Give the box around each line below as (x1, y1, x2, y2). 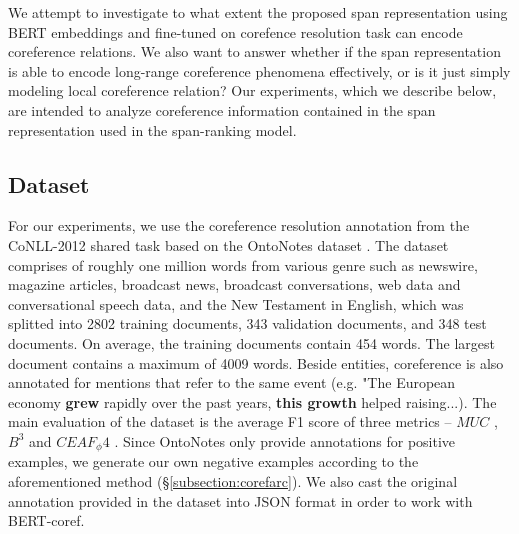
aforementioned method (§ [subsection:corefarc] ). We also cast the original (8, 470, 458, 491)
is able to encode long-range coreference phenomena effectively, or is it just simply (8, 60, 511, 81)
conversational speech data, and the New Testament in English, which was (8, 293, 464, 314)
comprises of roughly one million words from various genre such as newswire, (8, 254, 478, 275)
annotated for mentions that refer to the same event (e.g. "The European (8, 372, 456, 393)
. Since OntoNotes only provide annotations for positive (114, 430, 456, 451)
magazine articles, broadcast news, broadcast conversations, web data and (8, 274, 461, 295)
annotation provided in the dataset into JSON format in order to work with (8, 490, 473, 511)
